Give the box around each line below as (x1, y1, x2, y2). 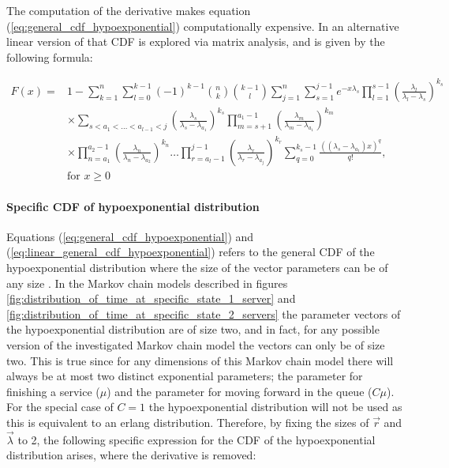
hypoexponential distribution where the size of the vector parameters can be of (6, 259, 388, 275)
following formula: (6, 48, 93, 65)
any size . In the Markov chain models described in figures (6, 274, 288, 291)
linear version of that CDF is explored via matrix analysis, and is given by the (6, 33, 385, 50)
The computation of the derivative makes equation (6, 2, 251, 18)
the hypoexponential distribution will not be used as (148, 398, 402, 415)
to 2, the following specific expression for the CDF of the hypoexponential (17, 431, 376, 447)
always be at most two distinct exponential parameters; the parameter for (6, 368, 363, 384)
